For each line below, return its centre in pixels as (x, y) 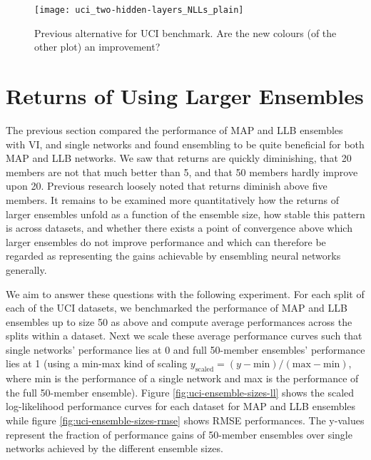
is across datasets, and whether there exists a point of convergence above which (179, 228)
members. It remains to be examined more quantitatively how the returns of (173, 199)
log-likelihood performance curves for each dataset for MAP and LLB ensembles (181, 406)
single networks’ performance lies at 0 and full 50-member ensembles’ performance (185, 349)
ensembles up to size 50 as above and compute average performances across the (179, 321)
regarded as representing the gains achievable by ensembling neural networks (173, 256)
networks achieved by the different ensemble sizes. (115, 448)
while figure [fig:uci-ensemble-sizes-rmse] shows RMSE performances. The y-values (185, 420)
